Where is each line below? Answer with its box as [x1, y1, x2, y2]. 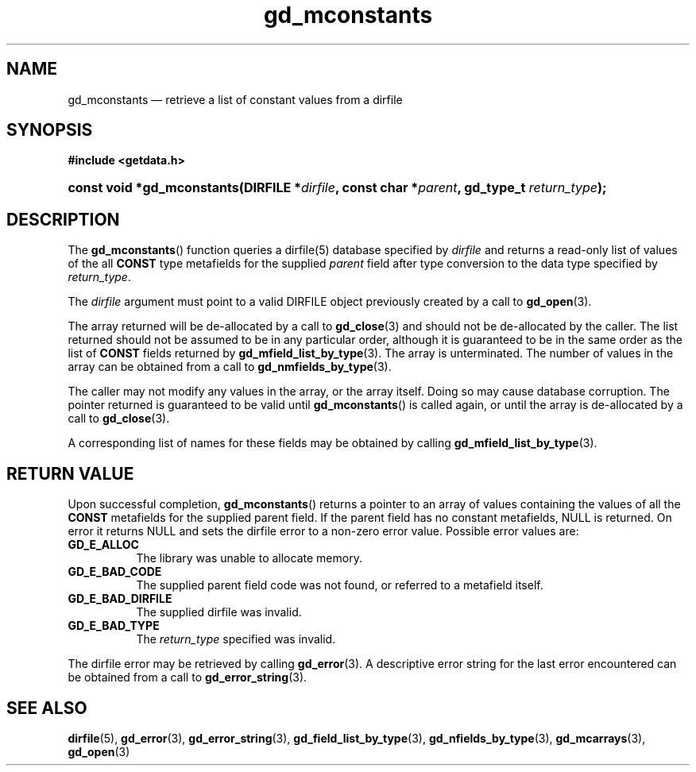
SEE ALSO [6, 697, 87, 718]
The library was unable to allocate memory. [136, 551, 362, 565]
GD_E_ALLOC [68, 538, 139, 552]
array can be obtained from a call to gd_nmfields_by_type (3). [68, 360, 392, 374]
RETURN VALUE [6, 463, 134, 484]
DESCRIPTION [6, 209, 120, 230]
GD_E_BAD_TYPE [68, 619, 160, 633]
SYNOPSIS [6, 120, 93, 141]
